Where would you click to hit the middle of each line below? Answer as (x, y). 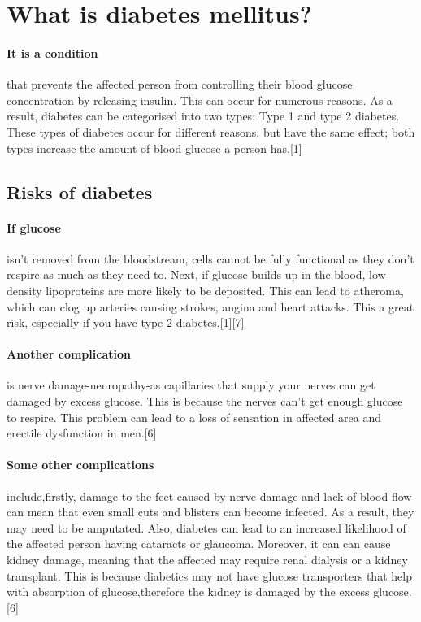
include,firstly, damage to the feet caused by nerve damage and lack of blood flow (209, 496)
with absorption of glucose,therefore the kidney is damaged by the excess (188, 592)
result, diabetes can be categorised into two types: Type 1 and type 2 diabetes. (203, 116)
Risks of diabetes (80, 191)
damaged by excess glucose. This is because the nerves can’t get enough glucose (205, 401)
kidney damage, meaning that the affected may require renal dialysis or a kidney (207, 560)
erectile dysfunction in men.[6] (82, 433)
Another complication (69, 354)
